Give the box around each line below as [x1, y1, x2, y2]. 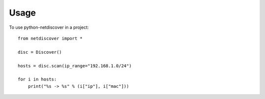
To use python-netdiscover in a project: [9, 24, 89, 30]
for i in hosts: [18, 77, 57, 82]
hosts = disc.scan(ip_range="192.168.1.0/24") [18, 63, 132, 68]
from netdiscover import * [18, 36, 83, 41]
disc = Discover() [18, 49, 62, 55]
